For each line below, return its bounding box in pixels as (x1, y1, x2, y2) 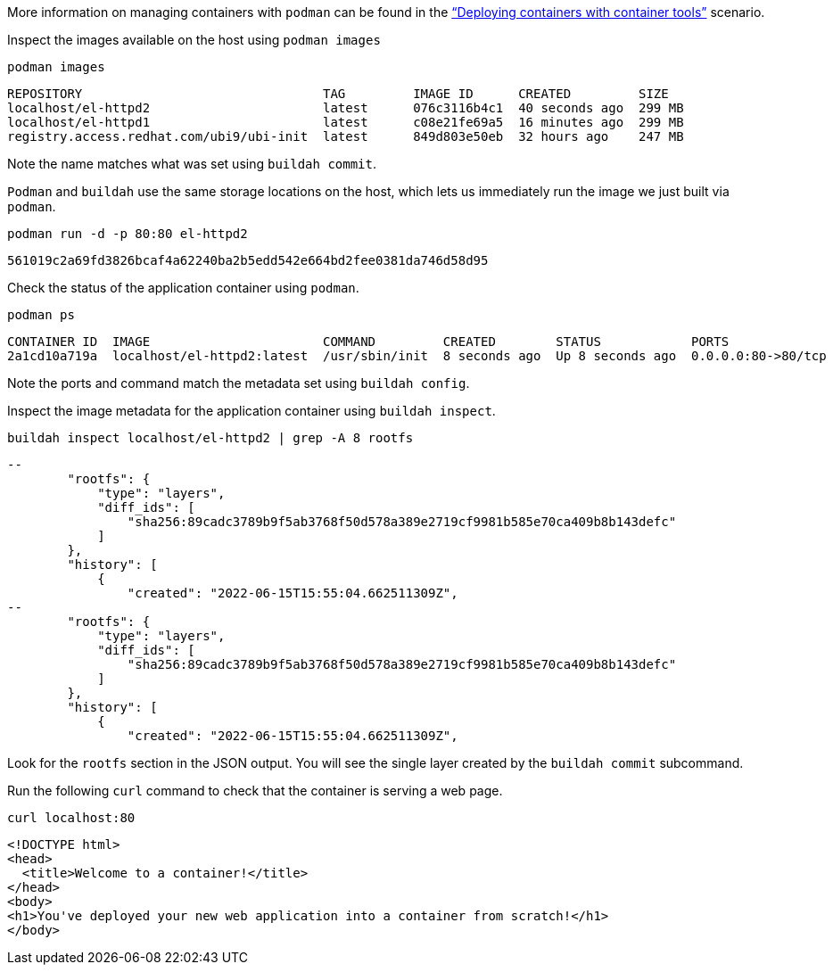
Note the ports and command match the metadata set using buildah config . (7, 375, 470, 391)
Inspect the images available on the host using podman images (7, 32, 381, 47)
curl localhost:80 (7, 811, 136, 825)
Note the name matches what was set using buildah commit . (7, 156, 377, 171)
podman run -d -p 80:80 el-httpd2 (7, 227, 248, 241)
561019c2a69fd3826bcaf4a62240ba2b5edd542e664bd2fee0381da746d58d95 (7, 253, 489, 268)
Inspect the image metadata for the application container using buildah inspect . (7, 403, 496, 418)
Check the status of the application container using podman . (7, 280, 359, 295)
